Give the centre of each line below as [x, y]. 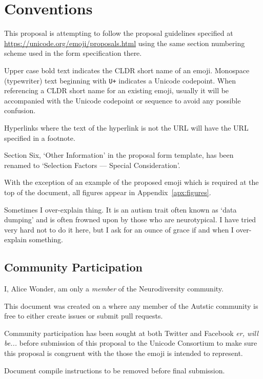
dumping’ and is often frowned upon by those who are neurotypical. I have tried [130, 219]
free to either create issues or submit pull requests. [84, 316]
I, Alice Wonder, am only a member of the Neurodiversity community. [114, 289]
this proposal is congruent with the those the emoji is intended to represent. [124, 353]
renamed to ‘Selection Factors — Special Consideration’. [92, 165]
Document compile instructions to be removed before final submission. [115, 370]
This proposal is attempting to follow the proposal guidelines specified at [119, 33]
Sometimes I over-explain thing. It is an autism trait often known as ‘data [120, 209]
